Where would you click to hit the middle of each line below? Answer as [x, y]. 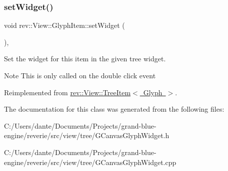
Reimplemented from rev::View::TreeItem [67, 92]
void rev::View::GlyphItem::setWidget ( [64, 25]
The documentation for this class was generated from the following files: [114, 109]
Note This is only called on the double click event [80, 75]
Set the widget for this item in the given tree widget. [85, 59]
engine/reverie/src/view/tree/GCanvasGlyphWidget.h [87, 135]
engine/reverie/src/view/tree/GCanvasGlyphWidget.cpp [90, 162]
